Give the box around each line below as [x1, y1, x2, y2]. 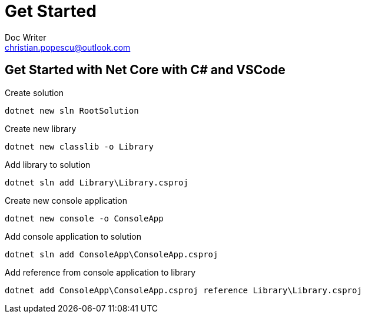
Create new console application [5, 195, 127, 206]
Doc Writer [5, 32, 47, 42]
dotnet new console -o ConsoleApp [5, 213, 164, 223]
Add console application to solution [5, 231, 141, 241]
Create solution [5, 87, 64, 98]
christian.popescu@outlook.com [5, 42, 131, 52]
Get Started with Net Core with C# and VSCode [5, 62, 286, 78]
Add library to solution [5, 159, 91, 170]
